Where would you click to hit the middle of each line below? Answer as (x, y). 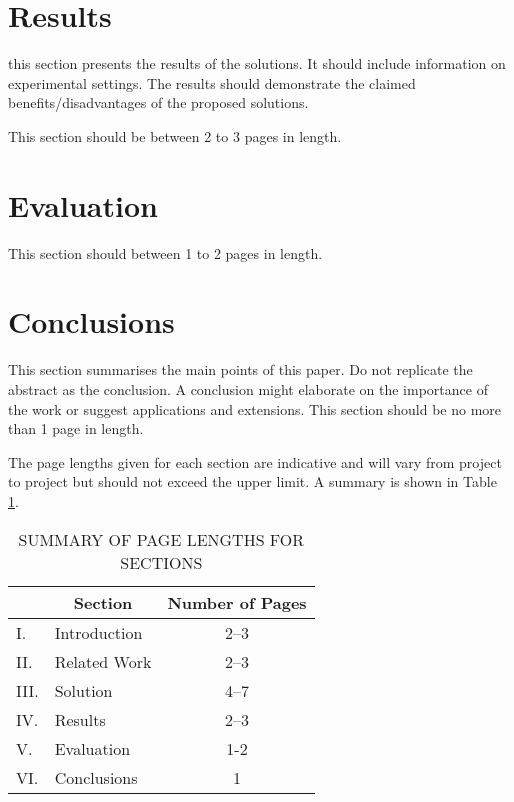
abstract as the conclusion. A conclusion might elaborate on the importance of (248, 388)
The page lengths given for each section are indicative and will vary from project (255, 461)
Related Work (103, 661)
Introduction (98, 632)
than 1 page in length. (76, 428)
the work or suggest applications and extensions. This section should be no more (255, 408)
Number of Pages (237, 602)
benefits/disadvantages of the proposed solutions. (158, 102)
